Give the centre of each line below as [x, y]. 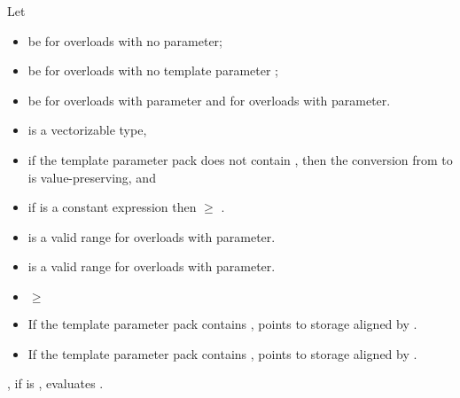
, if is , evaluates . [55, 383]
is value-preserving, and [92, 177]
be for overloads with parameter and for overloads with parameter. [209, 100]
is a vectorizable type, [87, 130]
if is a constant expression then [112, 207]
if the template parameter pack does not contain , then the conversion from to [240, 159]
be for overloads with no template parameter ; [153, 70]
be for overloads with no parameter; [125, 40]
